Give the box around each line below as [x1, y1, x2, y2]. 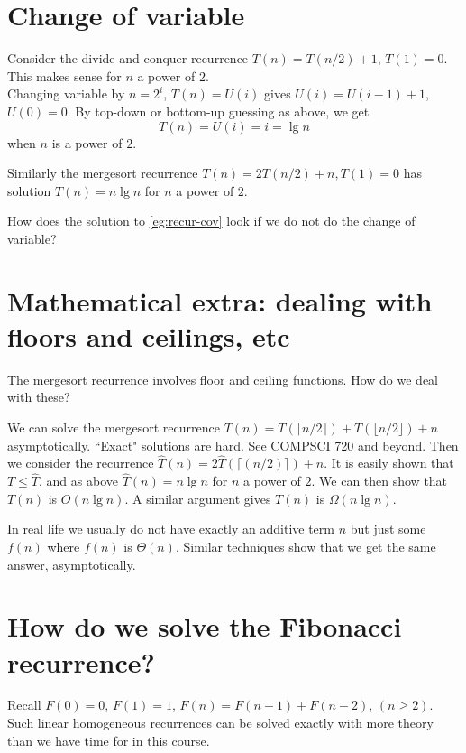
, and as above [39, 471, 118, 490]
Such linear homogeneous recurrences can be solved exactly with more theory [7, 713, 434, 732]
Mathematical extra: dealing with [7, 282, 433, 319]
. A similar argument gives [124, 488, 271, 507]
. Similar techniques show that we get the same [175, 536, 436, 555]
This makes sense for [7, 66, 122, 85]
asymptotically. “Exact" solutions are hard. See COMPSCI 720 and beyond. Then [7, 435, 459, 454]
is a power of [51, 133, 123, 152]
